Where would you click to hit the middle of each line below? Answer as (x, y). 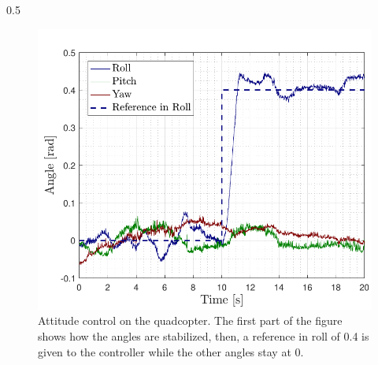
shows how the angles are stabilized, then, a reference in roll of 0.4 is (204, 335)
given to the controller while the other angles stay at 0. (171, 351)
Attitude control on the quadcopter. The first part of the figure (190, 320)
